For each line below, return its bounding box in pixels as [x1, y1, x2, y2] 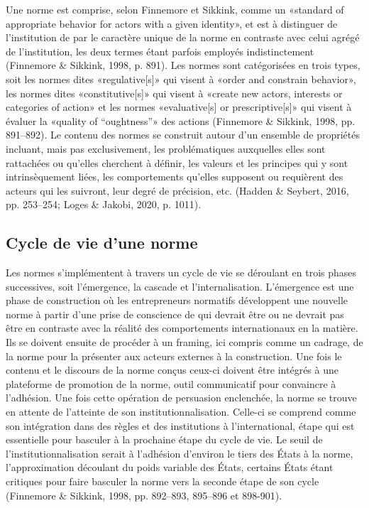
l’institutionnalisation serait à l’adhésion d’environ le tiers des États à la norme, [6, 445, 353, 460]
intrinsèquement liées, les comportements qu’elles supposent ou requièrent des [6, 169, 343, 184]
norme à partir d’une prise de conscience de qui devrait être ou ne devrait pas [6, 306, 344, 321]
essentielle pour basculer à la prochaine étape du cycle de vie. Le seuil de [6, 432, 323, 447]
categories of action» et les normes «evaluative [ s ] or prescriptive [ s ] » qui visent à [6, 99, 352, 114]
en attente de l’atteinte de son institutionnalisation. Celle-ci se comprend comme [6, 404, 356, 419]
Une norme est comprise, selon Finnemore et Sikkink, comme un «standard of [6, 2, 344, 16]
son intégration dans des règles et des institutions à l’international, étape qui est [6, 418, 355, 433]
